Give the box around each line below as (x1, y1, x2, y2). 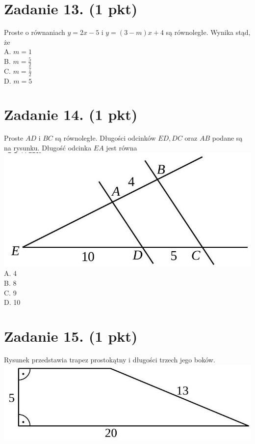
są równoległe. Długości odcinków (55, 133, 156, 143)
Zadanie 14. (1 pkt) (4, 104, 138, 124)
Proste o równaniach (4, 27, 65, 37)
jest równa (106, 142, 137, 152)
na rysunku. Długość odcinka (4, 142, 92, 152)
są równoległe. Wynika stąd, (166, 27, 251, 37)
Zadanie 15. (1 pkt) (4, 326, 138, 346)
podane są (212, 133, 243, 143)
